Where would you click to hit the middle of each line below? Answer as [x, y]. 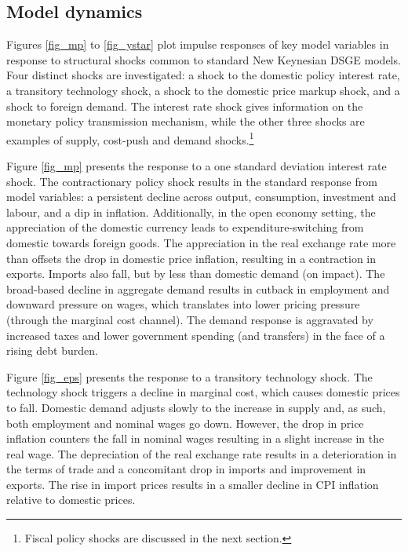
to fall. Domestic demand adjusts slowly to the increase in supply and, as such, [196, 407]
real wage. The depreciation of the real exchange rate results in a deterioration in [202, 453]
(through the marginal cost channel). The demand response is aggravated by [190, 319]
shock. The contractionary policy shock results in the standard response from [192, 181]
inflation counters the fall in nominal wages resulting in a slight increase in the [195, 438]
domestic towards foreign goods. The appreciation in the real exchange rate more [201, 242]
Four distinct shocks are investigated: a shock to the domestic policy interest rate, [203, 75]
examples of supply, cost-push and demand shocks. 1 [130, 138]
